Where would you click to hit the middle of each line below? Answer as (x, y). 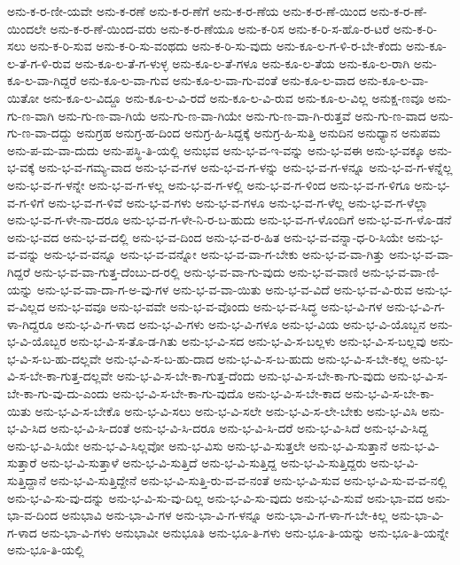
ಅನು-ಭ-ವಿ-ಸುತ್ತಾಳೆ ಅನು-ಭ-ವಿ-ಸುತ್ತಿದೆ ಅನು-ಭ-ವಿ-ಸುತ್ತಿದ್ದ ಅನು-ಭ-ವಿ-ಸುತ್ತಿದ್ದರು (204, 463)
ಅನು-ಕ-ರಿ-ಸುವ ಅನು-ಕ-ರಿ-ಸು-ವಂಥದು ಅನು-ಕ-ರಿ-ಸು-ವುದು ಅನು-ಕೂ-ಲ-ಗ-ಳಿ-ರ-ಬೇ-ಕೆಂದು (216, 46)
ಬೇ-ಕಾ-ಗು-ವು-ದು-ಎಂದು (58, 393)
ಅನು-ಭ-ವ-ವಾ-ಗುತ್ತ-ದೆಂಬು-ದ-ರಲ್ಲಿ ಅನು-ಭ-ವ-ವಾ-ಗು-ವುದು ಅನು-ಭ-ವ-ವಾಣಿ (196, 271)
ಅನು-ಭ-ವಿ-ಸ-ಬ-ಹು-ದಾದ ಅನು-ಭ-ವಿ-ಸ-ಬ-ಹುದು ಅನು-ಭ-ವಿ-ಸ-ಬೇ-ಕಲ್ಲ (257, 358)
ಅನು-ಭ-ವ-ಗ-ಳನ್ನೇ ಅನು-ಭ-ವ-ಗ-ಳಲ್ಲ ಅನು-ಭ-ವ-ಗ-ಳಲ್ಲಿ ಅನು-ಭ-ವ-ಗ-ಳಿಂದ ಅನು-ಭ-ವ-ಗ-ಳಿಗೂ (209, 184)
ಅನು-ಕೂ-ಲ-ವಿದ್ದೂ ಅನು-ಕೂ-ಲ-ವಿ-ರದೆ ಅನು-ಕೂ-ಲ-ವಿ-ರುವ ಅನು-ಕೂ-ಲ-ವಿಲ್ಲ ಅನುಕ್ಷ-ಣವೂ (234, 97)
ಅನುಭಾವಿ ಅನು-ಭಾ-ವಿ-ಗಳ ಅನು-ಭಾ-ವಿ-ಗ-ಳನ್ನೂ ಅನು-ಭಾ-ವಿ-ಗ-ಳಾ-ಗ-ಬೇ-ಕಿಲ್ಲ (225, 515)
